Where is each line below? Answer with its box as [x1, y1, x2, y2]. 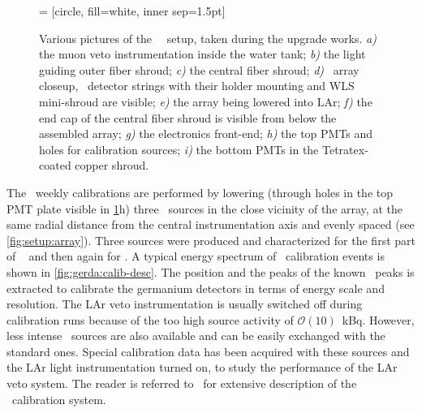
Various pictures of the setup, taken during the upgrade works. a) [39, 29, 377, 46]
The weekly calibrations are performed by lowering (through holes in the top [6, 183, 394, 200]
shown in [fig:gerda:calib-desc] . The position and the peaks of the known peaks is [6, 263, 415, 280]
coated [39, 157, 71, 174]
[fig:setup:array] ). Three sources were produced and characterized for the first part [6, 231, 416, 248]
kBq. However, [342, 311, 415, 328]
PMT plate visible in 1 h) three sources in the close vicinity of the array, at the [6, 200, 403, 217]
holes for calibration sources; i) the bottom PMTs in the [39, 140, 319, 157]
